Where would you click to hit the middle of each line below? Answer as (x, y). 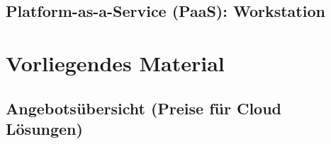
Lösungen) (44, 128)
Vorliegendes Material (115, 62)
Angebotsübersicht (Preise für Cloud (144, 108)
